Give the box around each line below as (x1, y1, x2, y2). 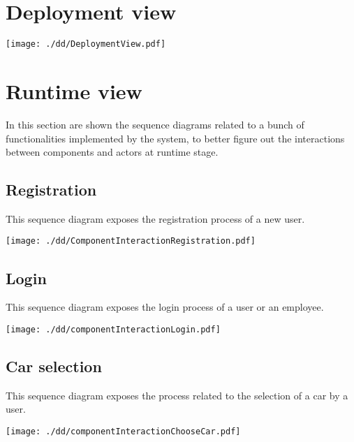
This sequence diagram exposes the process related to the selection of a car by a (6, 388, 348, 402)
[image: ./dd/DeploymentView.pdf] (6, 39, 166, 50)
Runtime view (6, 76, 142, 105)
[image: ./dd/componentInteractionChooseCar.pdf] (6, 426, 241, 436)
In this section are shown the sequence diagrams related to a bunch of (6, 117, 304, 131)
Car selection (6, 355, 102, 376)
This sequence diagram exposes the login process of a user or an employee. (6, 300, 324, 314)
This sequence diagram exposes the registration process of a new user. (6, 211, 305, 226)
